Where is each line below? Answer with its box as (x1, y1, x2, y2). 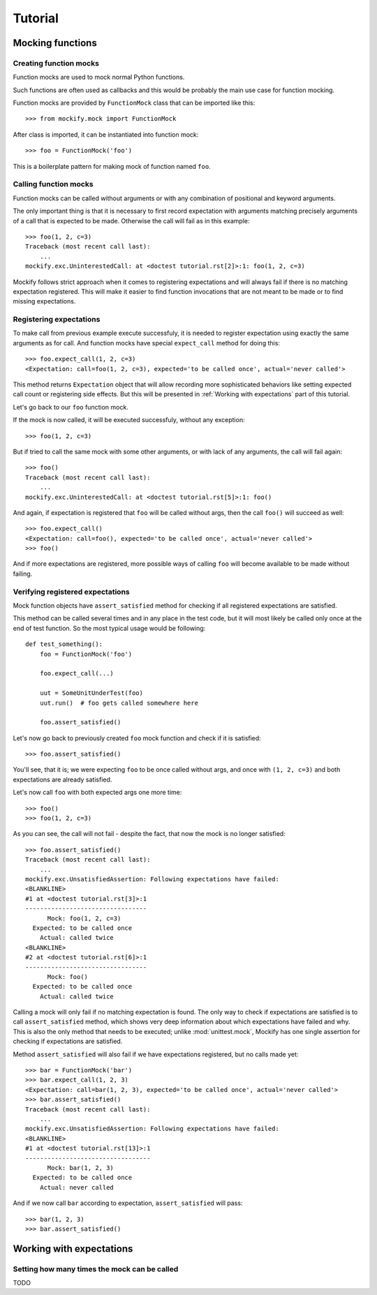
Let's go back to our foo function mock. (13, 403, 128, 411)
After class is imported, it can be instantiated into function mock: (13, 130, 199, 139)
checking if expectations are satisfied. (13, 1037, 123, 1046)
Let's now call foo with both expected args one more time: (13, 788, 182, 797)
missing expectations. (13, 297, 76, 306)
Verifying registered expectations (13, 587, 130, 597)
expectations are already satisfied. (13, 775, 112, 784)
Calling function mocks (13, 179, 94, 189)
